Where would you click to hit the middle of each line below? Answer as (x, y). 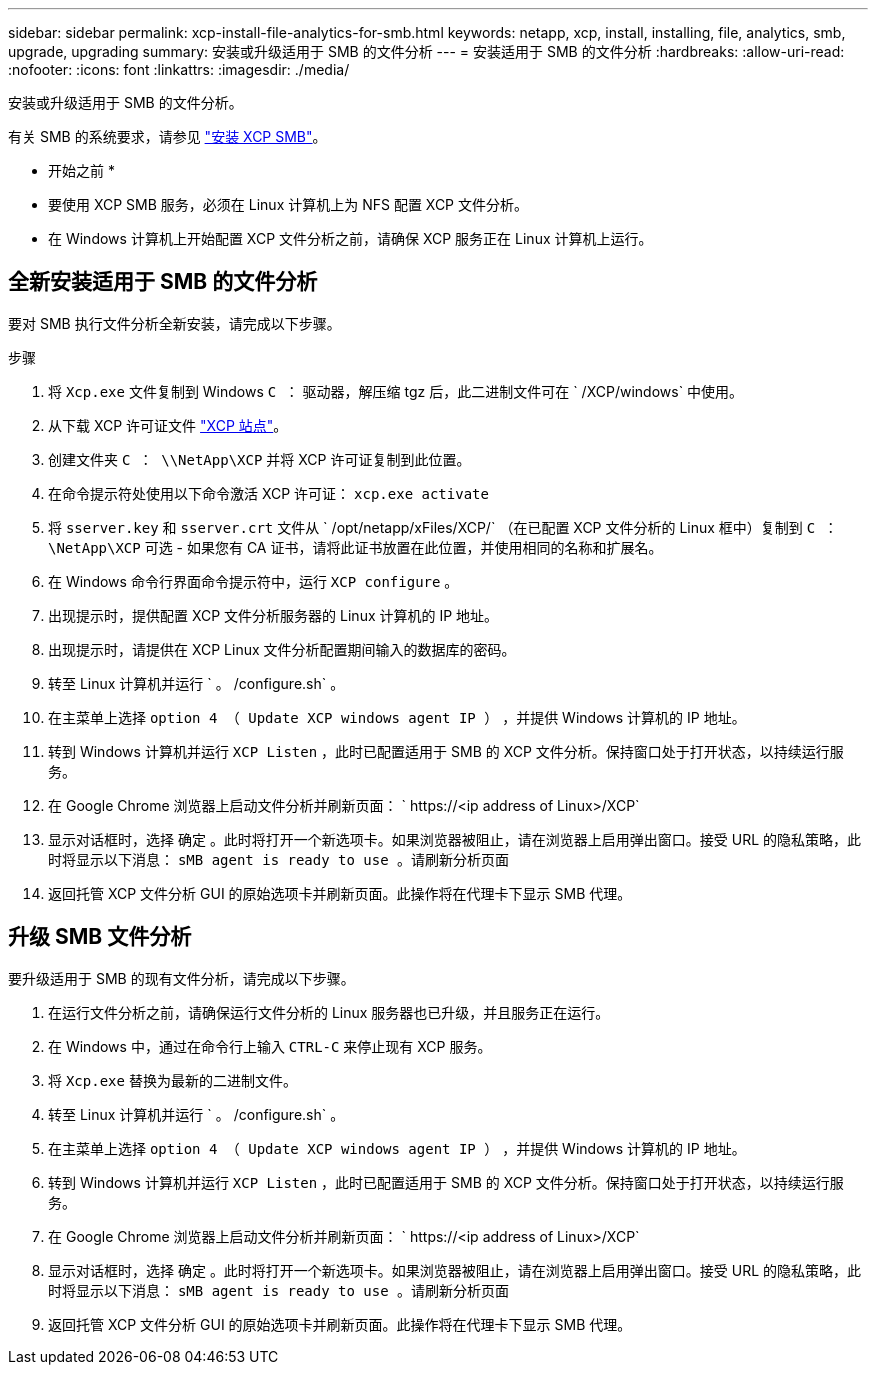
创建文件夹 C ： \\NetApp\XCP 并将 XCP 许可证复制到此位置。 (259, 459)
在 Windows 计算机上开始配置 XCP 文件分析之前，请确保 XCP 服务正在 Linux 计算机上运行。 (350, 238)
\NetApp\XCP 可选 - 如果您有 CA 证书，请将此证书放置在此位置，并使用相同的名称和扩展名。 (355, 547)
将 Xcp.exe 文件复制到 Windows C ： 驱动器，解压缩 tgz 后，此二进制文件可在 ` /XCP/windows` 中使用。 (396, 391)
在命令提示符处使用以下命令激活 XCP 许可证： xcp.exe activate (268, 493)
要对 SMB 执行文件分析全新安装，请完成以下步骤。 (174, 323)
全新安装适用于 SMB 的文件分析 (163, 282)
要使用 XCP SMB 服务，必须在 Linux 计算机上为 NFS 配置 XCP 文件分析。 (288, 204)
